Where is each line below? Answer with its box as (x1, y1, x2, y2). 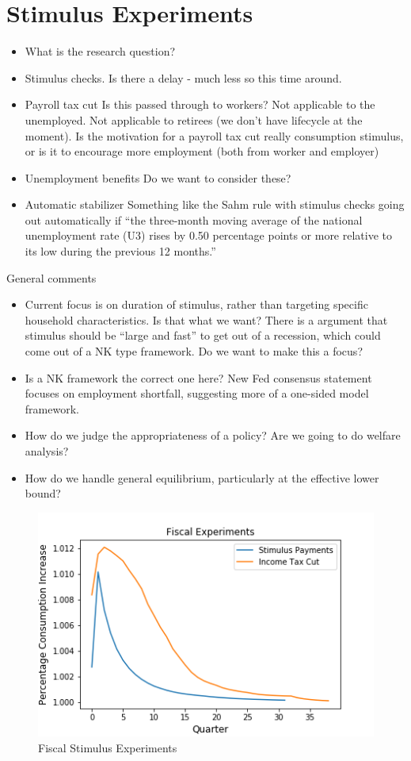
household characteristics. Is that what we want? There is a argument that (25, 311, 388, 328)
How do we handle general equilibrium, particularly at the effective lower (25, 469, 379, 486)
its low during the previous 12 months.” (25, 243, 216, 259)
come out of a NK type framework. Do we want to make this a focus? (25, 343, 363, 359)
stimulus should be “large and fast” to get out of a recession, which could (25, 327, 381, 344)
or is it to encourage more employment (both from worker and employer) (25, 143, 379, 160)
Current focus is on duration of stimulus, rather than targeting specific (25, 296, 368, 313)
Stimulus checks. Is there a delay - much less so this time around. (25, 69, 342, 86)
